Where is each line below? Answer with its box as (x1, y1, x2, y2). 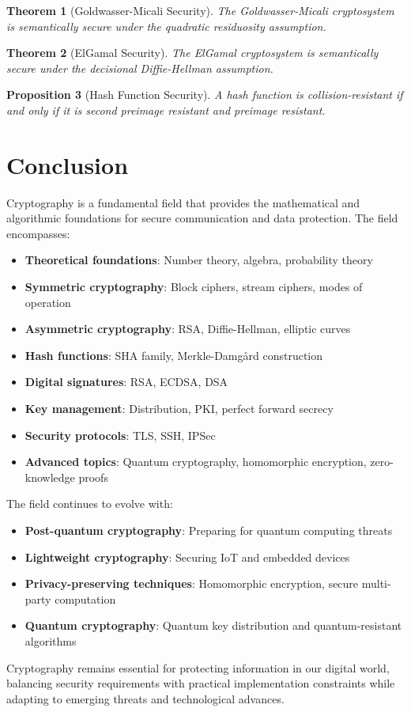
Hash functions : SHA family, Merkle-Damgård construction (25, 347, 323, 363)
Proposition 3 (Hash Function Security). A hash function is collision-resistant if (6, 86, 403, 103)
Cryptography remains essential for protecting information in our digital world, (6, 659, 390, 676)
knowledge (25, 468, 75, 485)
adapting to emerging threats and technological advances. (6, 690, 285, 706)
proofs (78, 468, 108, 485)
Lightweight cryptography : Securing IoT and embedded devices (25, 548, 350, 565)
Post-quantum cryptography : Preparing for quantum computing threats (25, 522, 393, 538)
